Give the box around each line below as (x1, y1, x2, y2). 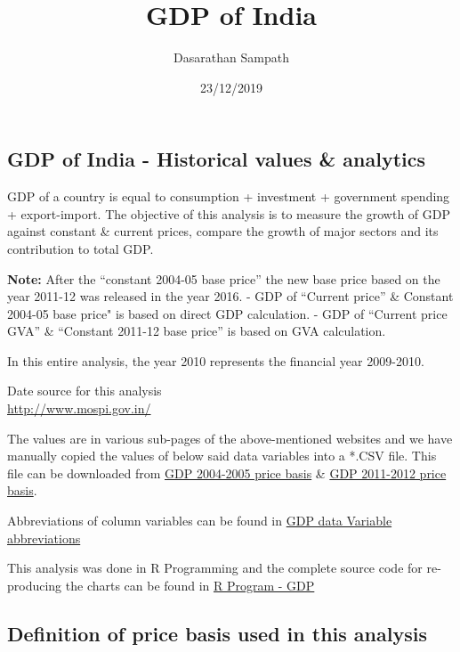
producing (7, 575, 62, 594)
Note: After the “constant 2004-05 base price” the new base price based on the (7, 269, 440, 288)
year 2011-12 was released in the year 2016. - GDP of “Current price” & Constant (7, 287, 454, 306)
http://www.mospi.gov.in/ (7, 399, 151, 418)
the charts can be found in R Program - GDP (65, 575, 315, 594)
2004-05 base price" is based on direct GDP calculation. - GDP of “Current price (7, 304, 448, 322)
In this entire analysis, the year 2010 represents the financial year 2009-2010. (7, 351, 424, 370)
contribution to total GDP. (7, 239, 154, 257)
